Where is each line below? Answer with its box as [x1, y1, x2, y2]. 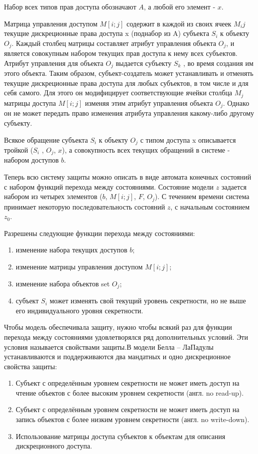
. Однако [223, 97, 250, 108]
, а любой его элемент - [143, 1, 216, 11]
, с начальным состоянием [170, 201, 250, 212]
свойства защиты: [4, 361, 57, 371]
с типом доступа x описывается [140, 134, 236, 145]
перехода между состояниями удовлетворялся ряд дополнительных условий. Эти [4, 331, 248, 342]
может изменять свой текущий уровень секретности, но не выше [49, 295, 246, 306]
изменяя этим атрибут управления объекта [85, 97, 213, 108]
